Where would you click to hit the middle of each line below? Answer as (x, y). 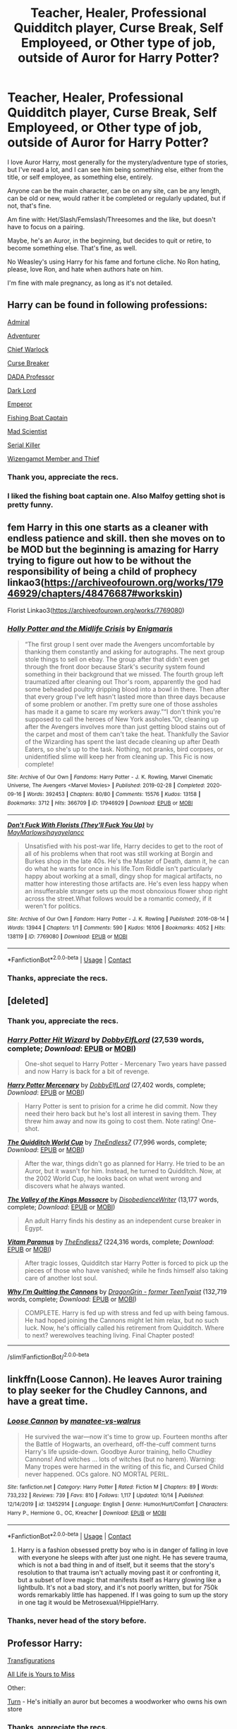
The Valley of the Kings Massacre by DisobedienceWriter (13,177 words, (113, 1199)
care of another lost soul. (61, 1278)
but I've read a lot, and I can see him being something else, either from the (115, 169)
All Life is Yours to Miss (41, 1674)
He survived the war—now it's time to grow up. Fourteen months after (126, 1436)
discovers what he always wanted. (75, 1186)
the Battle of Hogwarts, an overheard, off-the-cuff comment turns (120, 1444)
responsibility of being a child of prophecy (102, 572)
